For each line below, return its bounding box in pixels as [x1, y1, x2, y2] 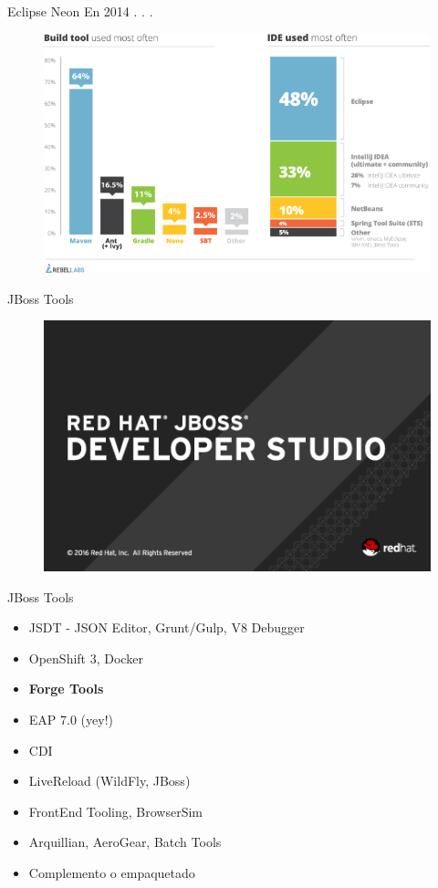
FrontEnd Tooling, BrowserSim [28, 801, 203, 820]
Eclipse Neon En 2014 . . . [7, 2, 153, 20]
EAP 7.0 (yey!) [28, 709, 113, 728]
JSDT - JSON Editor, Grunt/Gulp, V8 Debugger [28, 618, 305, 637]
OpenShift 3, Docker [28, 648, 143, 667]
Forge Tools [28, 679, 104, 698]
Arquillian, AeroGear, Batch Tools [28, 832, 222, 851]
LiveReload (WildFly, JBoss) [28, 771, 191, 790]
